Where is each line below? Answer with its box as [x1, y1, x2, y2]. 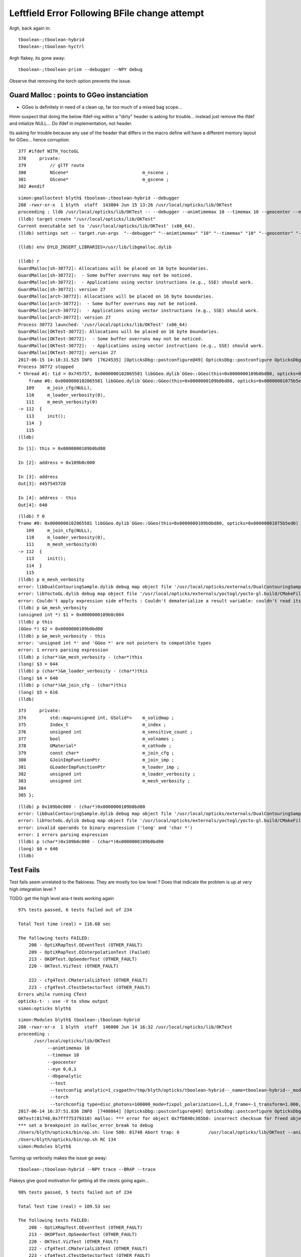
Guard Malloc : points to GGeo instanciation [9, 91, 148, 100]
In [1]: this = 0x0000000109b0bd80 [18, 445, 106, 452]
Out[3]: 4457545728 [18, 481, 66, 487]
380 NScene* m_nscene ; [18, 169, 169, 175]
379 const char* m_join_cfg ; [18, 750, 175, 756]
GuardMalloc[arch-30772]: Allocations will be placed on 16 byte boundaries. [18, 294, 214, 299]
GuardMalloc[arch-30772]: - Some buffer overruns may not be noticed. [18, 301, 198, 306]
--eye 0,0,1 [47, 1066, 77, 1072]
